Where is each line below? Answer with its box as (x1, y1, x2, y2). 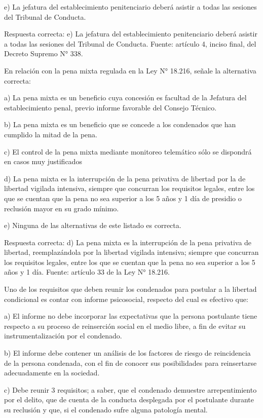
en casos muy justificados (4, 156, 82, 167)
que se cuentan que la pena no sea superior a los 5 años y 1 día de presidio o (4, 193, 242, 203)
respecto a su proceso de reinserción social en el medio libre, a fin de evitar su (4, 320, 246, 331)
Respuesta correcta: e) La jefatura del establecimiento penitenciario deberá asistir (4, 28, 257, 39)
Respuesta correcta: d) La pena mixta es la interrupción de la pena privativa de (4, 237, 252, 247)
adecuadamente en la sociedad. (4, 367, 100, 378)
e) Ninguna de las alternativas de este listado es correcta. (4, 220, 181, 231)
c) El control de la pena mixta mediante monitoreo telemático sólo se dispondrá (4, 146, 252, 157)
